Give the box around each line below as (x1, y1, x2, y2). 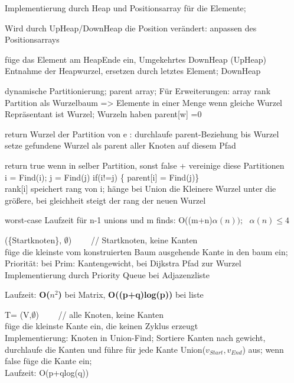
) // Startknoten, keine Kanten (68, 233, 198, 246)
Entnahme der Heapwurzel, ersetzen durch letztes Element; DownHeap (5, 65, 261, 77)
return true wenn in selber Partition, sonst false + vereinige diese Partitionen (5, 159, 285, 171)
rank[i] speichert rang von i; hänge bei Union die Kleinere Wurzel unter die (5, 182, 276, 195)
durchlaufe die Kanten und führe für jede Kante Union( (5, 343, 206, 355)
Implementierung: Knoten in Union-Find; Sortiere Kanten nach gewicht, (5, 331, 266, 344)
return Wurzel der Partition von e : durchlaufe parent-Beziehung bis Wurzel (5, 127, 279, 140)
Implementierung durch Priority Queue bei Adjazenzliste (5, 268, 210, 281)
